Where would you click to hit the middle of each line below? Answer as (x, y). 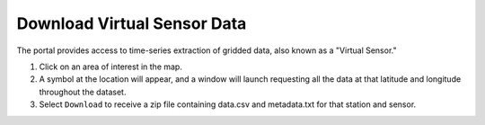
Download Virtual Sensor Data (132, 23)
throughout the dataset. (83, 92)
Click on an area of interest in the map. (111, 67)
